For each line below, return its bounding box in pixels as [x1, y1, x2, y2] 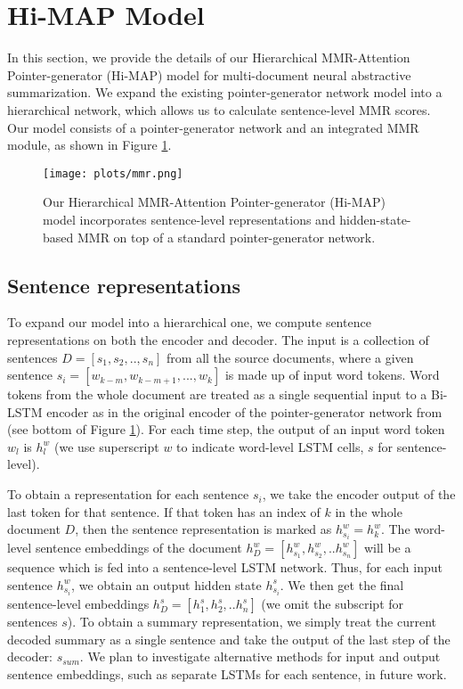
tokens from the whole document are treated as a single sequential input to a [7, 385, 427, 404]
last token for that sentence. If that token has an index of [7, 502, 321, 521]
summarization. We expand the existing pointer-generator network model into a [7, 83, 443, 102]
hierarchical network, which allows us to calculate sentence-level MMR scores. [7, 100, 431, 119]
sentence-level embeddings [7, 595, 150, 613]
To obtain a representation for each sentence [7, 485, 249, 504]
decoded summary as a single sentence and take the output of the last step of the [7, 629, 451, 648]
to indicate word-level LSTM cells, [176, 437, 364, 455]
